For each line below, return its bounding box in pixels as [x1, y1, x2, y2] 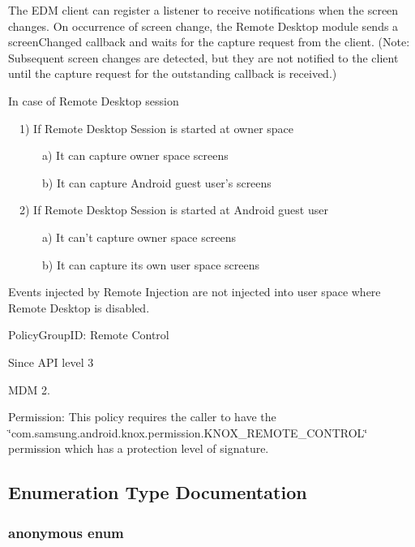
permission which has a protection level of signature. [8, 440, 269, 457]
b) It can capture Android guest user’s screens [41, 174, 272, 191]
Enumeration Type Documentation [8, 480, 307, 505]
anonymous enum [8, 522, 124, 542]
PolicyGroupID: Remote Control [8, 326, 169, 343]
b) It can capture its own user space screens [41, 256, 260, 273]
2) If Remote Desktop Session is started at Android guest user [19, 201, 328, 218]
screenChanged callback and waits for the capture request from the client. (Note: [8, 33, 410, 50]
